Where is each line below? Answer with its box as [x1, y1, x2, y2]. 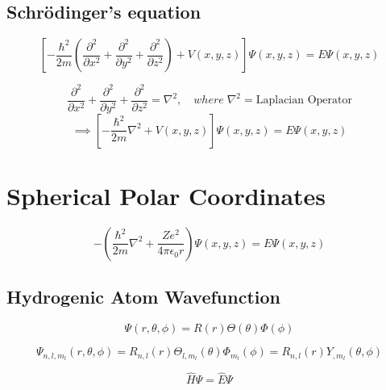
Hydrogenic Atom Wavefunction [6, 284, 281, 309]
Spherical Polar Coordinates [6, 178, 326, 212]
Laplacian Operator [255, 94, 352, 107]
